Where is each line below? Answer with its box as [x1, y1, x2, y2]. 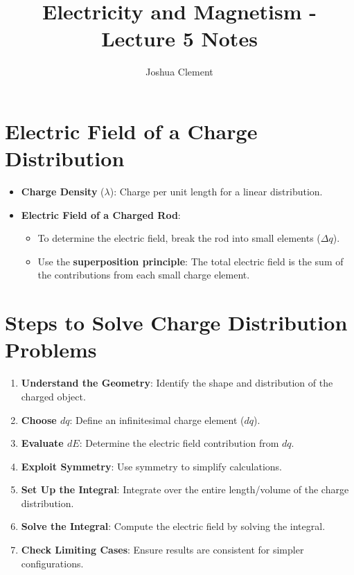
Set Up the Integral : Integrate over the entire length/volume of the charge [21, 482, 349, 497]
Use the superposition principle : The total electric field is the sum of [37, 254, 344, 268]
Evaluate [21, 436, 64, 450]
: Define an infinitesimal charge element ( [69, 412, 245, 427]
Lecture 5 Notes [101, 24, 258, 53]
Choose [21, 412, 57, 427]
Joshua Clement [145, 64, 213, 79]
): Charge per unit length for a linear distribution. [109, 184, 323, 199]
